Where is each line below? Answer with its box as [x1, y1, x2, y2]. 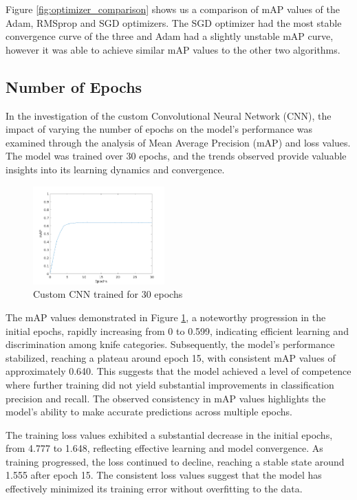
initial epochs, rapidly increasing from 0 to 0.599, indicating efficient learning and [6, 323, 349, 338]
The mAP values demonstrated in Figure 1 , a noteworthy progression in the [6, 309, 326, 324]
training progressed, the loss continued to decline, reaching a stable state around [6, 454, 345, 468]
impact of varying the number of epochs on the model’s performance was [6, 122, 313, 136]
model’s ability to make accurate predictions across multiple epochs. [6, 404, 292, 419]
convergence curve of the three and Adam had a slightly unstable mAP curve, [6, 29, 334, 43]
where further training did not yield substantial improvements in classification [6, 377, 334, 391]
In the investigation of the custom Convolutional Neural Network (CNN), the [6, 108, 332, 122]
